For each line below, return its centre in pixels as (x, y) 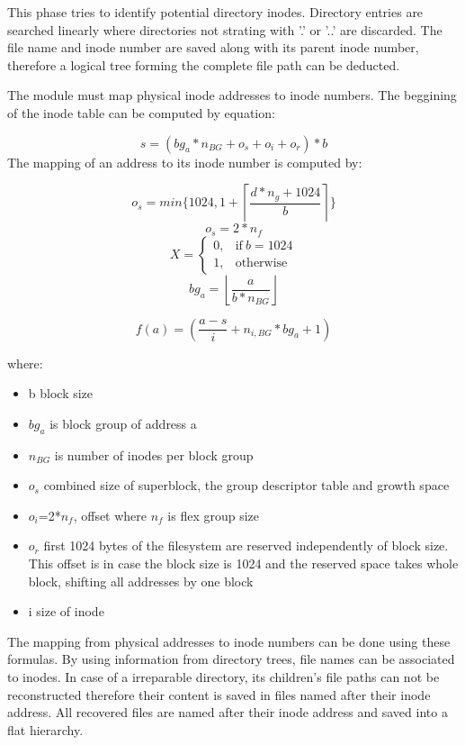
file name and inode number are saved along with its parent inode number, (213, 47)
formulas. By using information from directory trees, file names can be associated (231, 659)
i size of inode (66, 611)
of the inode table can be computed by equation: (141, 112)
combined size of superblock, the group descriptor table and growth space (246, 485)
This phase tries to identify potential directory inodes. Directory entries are (215, 12)
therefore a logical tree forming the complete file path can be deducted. (204, 64)
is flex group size (214, 515)
